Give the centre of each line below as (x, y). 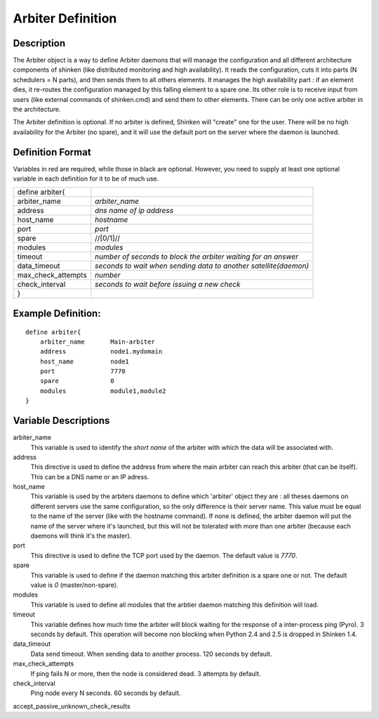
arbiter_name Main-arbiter (98, 342)
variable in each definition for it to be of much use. (86, 179)
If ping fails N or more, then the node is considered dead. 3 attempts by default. (146, 673)
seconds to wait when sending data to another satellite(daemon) (202, 266)
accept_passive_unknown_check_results (72, 706)
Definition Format (52, 152)
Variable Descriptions (61, 421)
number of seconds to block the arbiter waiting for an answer (197, 257)
